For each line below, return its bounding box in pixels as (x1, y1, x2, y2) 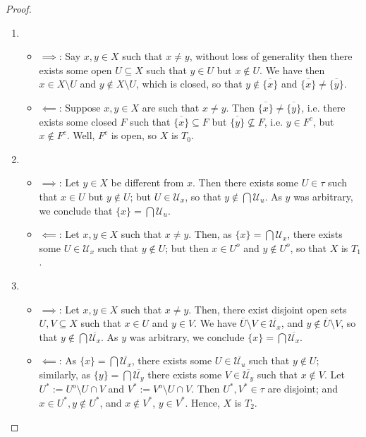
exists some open (39, 62, 112, 77)
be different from (111, 175, 184, 190)
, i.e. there (301, 100, 346, 114)
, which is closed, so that (135, 76, 243, 91)
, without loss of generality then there (189, 49, 353, 64)
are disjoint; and (267, 381, 338, 396)
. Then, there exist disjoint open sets (188, 301, 347, 316)
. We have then (260, 62, 325, 77)
